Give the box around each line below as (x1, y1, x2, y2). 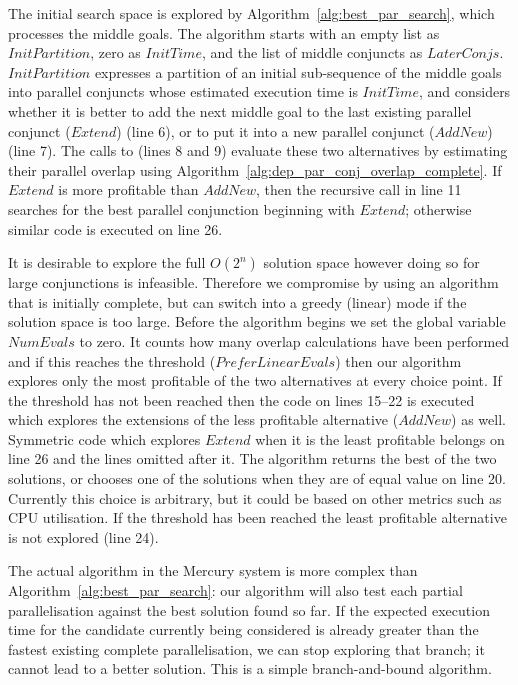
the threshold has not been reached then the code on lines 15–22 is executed (8, 389, 475, 410)
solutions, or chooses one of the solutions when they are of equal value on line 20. (8, 468, 506, 489)
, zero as (90, 42, 141, 63)
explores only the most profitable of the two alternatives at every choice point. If (8, 370, 502, 391)
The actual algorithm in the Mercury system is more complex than (8, 560, 418, 581)
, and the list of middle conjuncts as (201, 42, 423, 63)
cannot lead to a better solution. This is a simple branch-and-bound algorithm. (8, 658, 492, 679)
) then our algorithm (335, 350, 462, 371)
